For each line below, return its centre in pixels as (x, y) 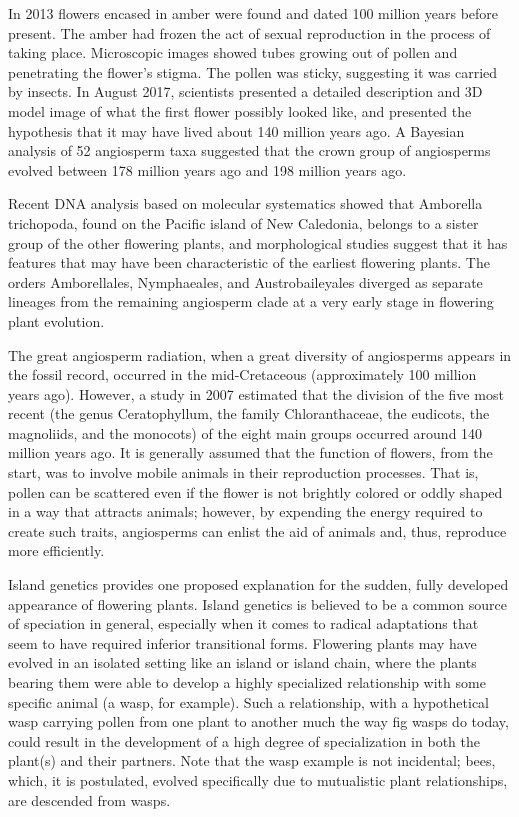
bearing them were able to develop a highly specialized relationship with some (247, 682)
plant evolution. (56, 320)
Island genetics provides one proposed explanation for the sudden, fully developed (258, 584)
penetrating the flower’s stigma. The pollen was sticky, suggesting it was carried (253, 71)
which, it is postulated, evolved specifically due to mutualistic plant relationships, (258, 779)
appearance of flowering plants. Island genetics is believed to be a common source (258, 603)
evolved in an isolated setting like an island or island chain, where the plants (242, 662)
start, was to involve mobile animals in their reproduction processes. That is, (243, 472)
